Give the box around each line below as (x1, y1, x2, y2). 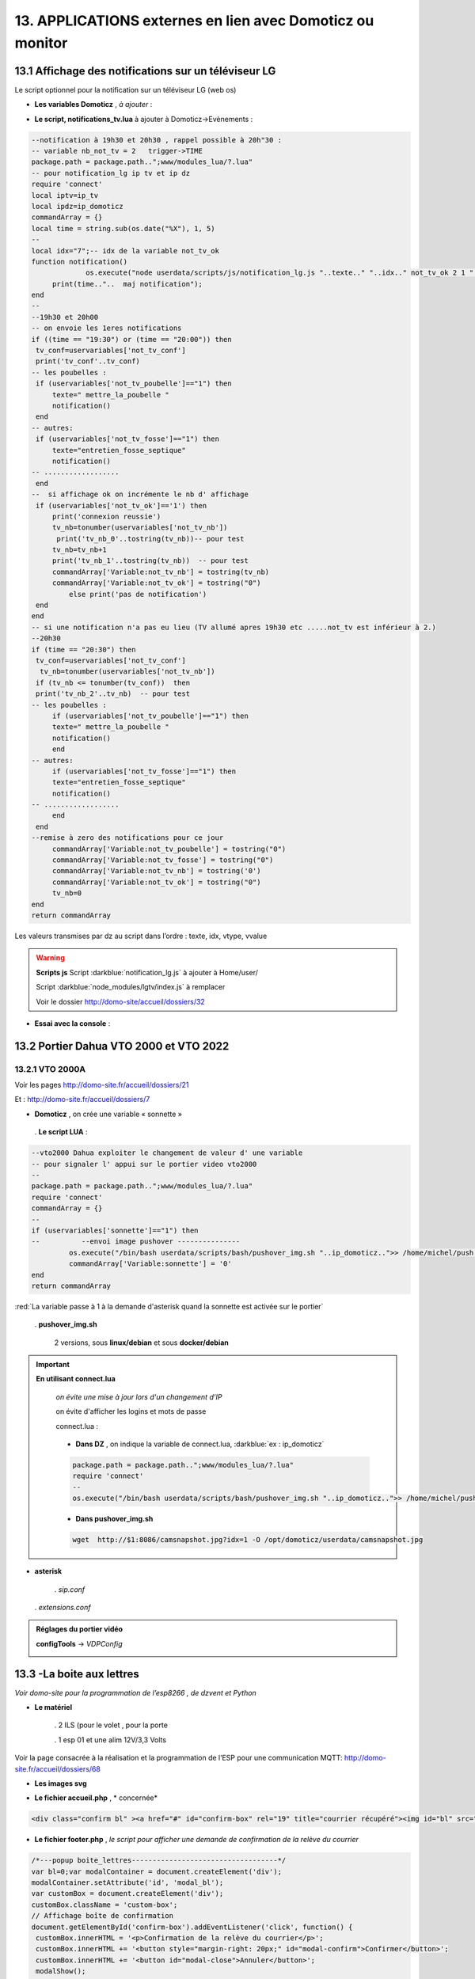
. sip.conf (54, 1584, 85, 1594)
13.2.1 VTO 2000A (14, 1063, 86, 1074)
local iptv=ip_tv (31, 191, 99, 199)
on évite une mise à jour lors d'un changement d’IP (55, 1392, 222, 1401)
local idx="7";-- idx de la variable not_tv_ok (31, 246, 219, 255)
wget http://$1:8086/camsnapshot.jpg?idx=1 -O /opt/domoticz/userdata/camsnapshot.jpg (72, 1536, 424, 1544)
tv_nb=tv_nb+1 (51, 545, 107, 554)
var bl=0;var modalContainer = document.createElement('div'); (31, 1867, 283, 1876)
